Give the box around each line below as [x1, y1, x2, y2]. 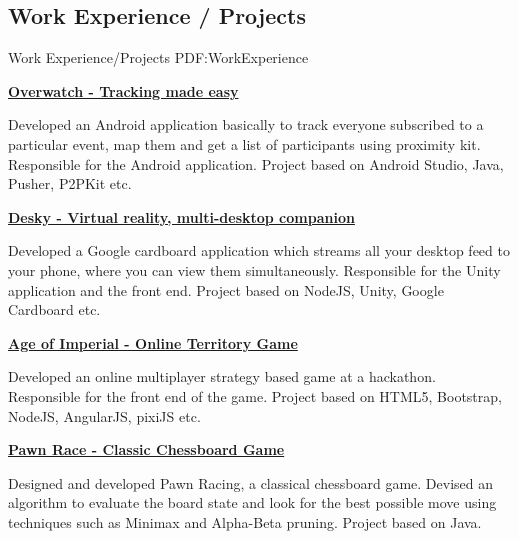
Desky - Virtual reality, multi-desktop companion [8, 206, 355, 227]
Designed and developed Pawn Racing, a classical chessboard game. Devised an [8, 472, 494, 493]
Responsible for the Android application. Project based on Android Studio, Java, [8, 153, 504, 174]
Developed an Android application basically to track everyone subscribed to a [8, 114, 484, 135]
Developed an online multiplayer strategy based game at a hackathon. [8, 366, 436, 387]
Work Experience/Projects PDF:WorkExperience [8, 47, 309, 68]
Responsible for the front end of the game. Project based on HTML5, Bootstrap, [8, 385, 502, 406]
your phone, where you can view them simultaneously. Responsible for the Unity [8, 259, 501, 280]
